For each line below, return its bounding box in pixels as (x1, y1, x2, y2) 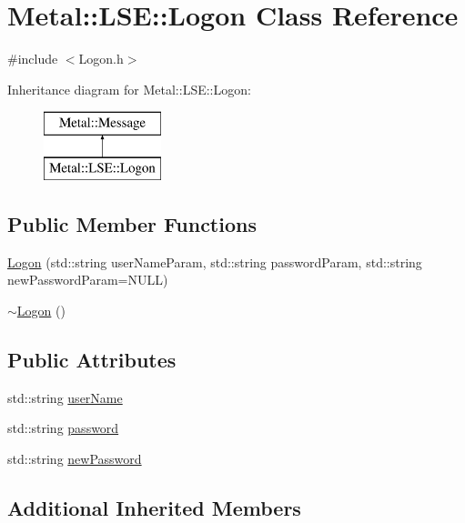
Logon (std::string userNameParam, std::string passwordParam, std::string (7, 252, 422, 271)
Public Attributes (7, 345, 177, 373)
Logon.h (78, 49, 124, 68)
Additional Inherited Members (7, 493, 301, 521)
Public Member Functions (7, 209, 257, 237)
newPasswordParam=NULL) (7, 270, 168, 289)
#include (7, 49, 58, 68)
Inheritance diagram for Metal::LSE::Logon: (7, 79, 251, 98)
